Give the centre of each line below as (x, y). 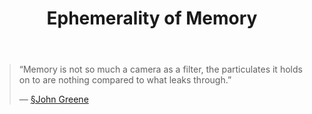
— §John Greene (53, 99)
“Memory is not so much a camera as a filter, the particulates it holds (160, 69)
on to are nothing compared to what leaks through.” (125, 80)
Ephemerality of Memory (152, 18)
